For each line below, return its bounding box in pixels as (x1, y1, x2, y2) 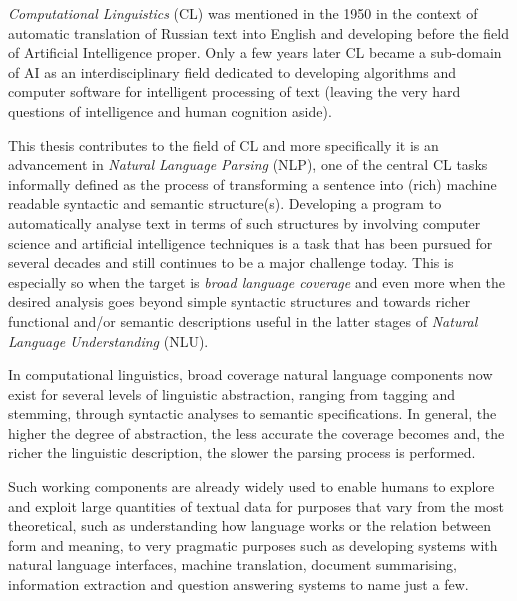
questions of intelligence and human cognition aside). (8, 100, 332, 121)
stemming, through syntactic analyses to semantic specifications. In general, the (8, 403, 497, 424)
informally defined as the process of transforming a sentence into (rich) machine (8, 173, 497, 194)
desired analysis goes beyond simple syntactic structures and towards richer (8, 291, 471, 312)
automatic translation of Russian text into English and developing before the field (8, 22, 509, 43)
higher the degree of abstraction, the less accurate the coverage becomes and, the (8, 422, 505, 443)
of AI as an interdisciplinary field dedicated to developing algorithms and (8, 61, 456, 82)
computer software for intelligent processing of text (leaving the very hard (8, 81, 461, 102)
